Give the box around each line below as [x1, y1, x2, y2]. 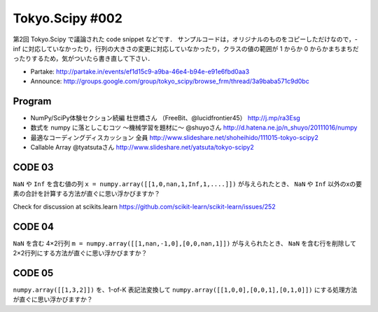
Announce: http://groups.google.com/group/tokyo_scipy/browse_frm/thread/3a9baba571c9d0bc [30, 77, 309, 85]
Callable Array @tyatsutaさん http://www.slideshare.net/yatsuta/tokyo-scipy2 [30, 143, 255, 152]
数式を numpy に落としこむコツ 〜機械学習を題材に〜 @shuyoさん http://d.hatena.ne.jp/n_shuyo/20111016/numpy [30, 123, 358, 132]
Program [13, 95, 52, 107]
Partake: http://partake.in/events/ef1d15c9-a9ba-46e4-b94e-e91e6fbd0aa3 [30, 67, 250, 76]
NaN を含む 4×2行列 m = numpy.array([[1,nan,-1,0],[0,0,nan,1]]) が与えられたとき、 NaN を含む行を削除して [13, 239, 357, 248]
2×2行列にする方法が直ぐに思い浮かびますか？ [13, 249, 148, 257]
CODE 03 [13, 162, 54, 173]
